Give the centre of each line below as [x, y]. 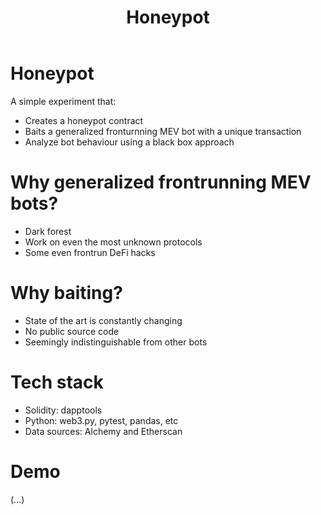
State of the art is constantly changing [103, 320]
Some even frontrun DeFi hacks [90, 252]
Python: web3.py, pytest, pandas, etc [101, 420]
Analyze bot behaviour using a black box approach [129, 142]
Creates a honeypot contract [84, 120]
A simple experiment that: [63, 101]
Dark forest [48, 231]
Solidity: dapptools [63, 410]
